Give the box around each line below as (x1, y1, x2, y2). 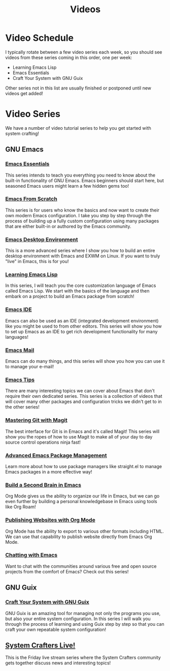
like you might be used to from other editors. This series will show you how (5, 323, 162, 329)
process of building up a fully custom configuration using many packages (5, 218, 159, 224)
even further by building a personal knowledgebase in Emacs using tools (5, 499, 157, 505)
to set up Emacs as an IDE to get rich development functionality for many (5, 328, 158, 334)
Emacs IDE (5, 306, 32, 313)
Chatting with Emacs (5, 551, 58, 559)
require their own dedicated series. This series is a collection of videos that (5, 393, 162, 399)
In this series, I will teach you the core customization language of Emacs (5, 282, 156, 288)
